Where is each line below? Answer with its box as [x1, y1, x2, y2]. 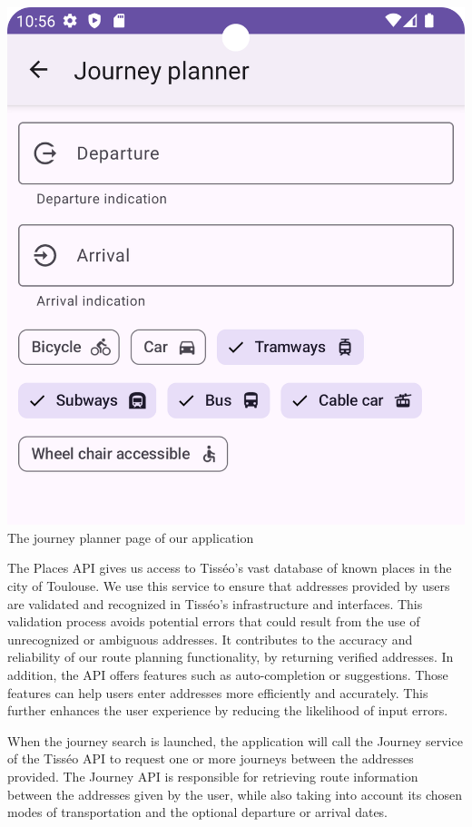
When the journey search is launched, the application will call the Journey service [7, 731, 463, 750]
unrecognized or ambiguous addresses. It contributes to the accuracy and [7, 629, 413, 648]
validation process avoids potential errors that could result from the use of [7, 612, 420, 631]
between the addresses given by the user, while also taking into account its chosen [7, 784, 463, 803]
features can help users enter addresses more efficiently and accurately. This [7, 683, 428, 702]
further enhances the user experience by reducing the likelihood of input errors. [7, 701, 448, 720]
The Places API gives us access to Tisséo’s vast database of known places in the [7, 558, 452, 577]
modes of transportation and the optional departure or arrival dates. [7, 802, 388, 822]
